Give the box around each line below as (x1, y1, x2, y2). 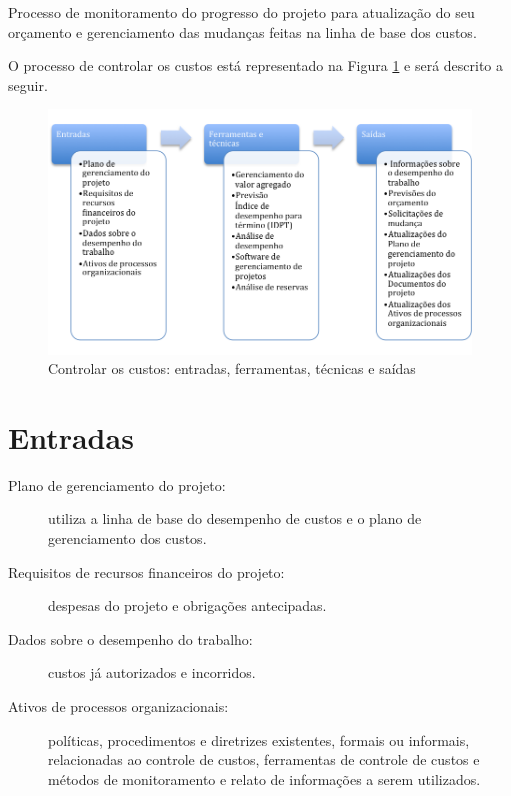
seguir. (8, 74, 48, 95)
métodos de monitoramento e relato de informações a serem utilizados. (48, 768, 481, 789)
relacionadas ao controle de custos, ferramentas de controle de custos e (48, 749, 480, 770)
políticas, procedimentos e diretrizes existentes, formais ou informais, (48, 729, 470, 750)
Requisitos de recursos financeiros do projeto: (8, 561, 285, 582)
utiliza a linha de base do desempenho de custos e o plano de (48, 508, 422, 529)
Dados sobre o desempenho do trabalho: (8, 628, 253, 649)
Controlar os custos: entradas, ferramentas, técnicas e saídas (48, 358, 416, 379)
